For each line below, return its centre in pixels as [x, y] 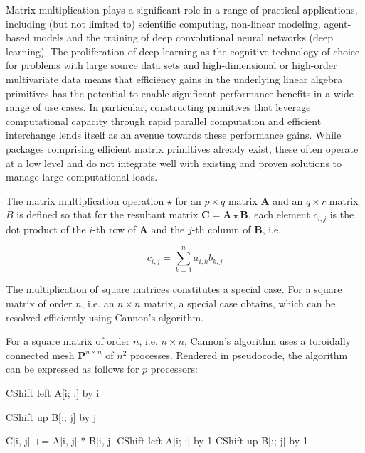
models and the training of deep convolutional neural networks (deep [183, 37]
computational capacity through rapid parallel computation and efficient [164, 121]
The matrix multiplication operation [85, 200]
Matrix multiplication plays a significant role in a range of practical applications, [182, 9]
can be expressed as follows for [73, 369]
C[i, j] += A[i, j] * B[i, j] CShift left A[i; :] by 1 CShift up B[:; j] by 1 [157, 441]
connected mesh [40, 355]
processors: [174, 369]
